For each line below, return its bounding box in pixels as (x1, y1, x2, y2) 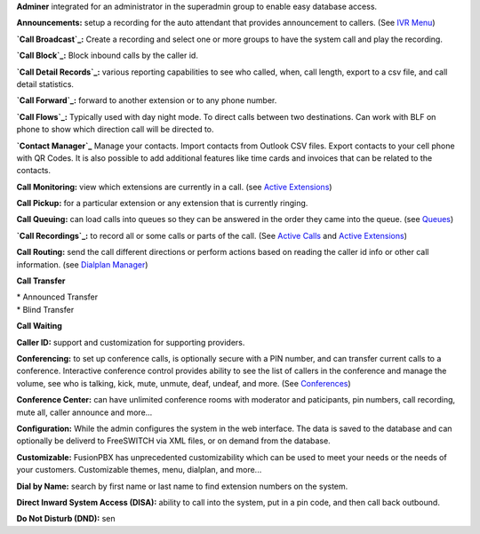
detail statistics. (16, 78, 75, 89)
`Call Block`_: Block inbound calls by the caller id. (16, 50, 199, 61)
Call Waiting (16, 321, 62, 331)
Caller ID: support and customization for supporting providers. (16, 337, 245, 347)
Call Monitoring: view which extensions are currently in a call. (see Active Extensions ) (16, 181, 332, 192)
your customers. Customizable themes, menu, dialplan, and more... (16, 465, 262, 475)
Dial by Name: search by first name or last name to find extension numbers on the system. (16, 481, 348, 491)
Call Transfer (16, 275, 66, 286)
